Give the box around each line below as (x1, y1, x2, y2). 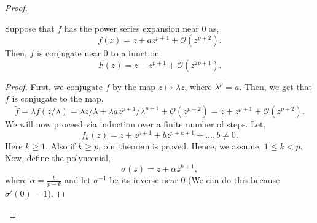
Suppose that (5, 21, 55, 34)
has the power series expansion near (64, 21, 199, 34)
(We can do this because (188, 173, 280, 186)
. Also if (45, 139, 76, 152)
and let (64, 173, 91, 186)
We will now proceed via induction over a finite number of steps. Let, (5, 118, 266, 130)
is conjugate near (36, 47, 101, 59)
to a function (111, 47, 160, 59)
